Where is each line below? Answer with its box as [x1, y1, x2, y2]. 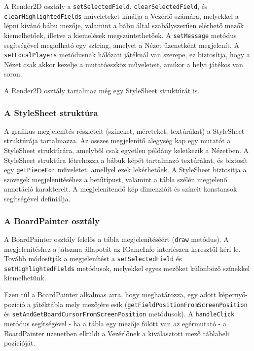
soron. [4, 69, 22, 79]
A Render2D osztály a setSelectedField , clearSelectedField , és [4, 1, 208, 11]
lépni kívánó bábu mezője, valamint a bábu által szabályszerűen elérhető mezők [4, 20, 244, 31]
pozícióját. [4, 338, 36, 348]
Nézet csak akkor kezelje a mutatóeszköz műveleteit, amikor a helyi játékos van [4, 59, 243, 69]
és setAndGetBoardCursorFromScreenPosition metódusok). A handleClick [4, 309, 235, 319]
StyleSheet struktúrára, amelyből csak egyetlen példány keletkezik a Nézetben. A [4, 145, 249, 155]
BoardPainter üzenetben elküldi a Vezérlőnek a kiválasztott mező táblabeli [4, 328, 229, 338]
